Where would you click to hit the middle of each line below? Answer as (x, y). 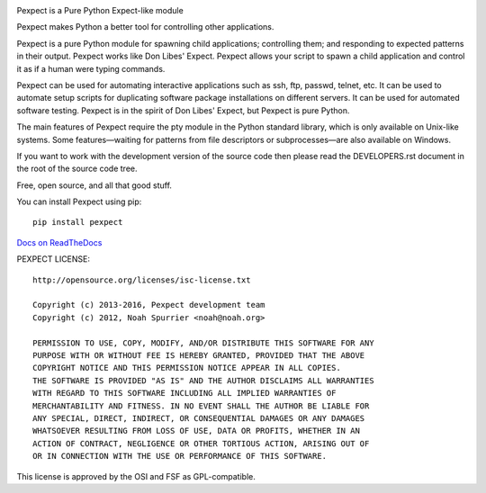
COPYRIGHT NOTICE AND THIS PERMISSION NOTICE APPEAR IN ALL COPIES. (187, 368)
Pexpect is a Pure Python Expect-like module (100, 10)
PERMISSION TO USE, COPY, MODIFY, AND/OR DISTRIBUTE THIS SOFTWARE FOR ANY (203, 343)
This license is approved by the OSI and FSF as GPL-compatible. (136, 476)
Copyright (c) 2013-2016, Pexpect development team (149, 305)
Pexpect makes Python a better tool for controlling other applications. (145, 27)
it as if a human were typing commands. (91, 68)
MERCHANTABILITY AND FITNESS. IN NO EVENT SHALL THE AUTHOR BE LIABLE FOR (201, 406)
